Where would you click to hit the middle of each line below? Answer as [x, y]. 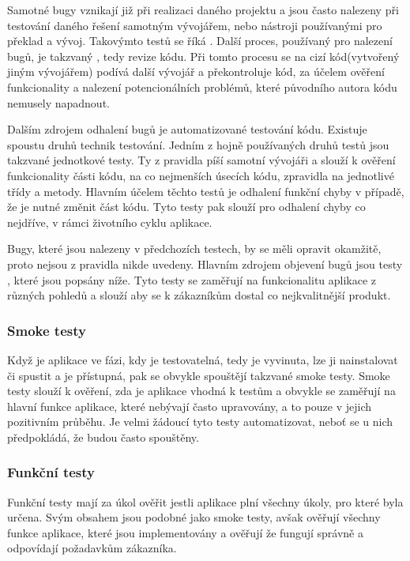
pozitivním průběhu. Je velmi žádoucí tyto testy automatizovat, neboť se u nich [200, 422]
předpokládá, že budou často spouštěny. [103, 437]
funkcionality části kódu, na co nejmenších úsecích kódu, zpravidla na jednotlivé [201, 175]
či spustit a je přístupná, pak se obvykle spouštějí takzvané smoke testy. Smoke [199, 375]
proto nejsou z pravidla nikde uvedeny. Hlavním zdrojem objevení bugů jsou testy [205, 264]
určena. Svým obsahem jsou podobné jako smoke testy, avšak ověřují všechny [194, 517]
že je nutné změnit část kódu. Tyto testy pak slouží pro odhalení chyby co [186, 207]
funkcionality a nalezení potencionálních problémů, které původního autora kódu [202, 87]
